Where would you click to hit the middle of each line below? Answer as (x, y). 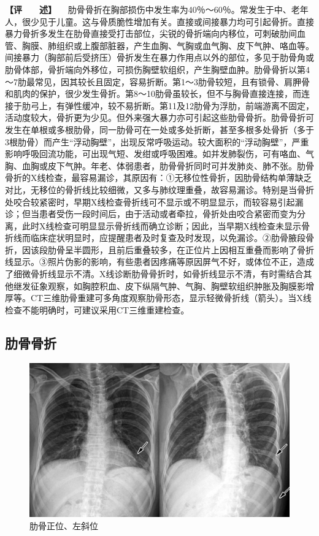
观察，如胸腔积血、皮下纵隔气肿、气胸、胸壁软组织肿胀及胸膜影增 (181, 285)
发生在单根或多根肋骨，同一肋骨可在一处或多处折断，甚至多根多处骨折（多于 (159, 129)
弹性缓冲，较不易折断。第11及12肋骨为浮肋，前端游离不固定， (189, 105)
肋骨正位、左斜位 (64, 525)
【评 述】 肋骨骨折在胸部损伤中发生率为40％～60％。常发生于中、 (148, 9)
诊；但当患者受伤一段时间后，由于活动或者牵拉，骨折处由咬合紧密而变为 (151, 214)
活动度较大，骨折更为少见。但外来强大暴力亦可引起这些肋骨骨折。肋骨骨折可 (159, 117)
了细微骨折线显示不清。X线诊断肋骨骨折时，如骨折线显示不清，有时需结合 (154, 274)
